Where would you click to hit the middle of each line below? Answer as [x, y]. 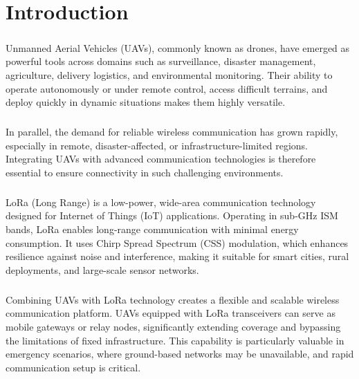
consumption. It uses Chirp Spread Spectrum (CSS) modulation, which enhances [177, 242]
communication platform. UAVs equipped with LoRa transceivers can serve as [171, 313]
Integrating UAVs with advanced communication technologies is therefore [161, 159]
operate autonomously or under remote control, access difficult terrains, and [167, 88]
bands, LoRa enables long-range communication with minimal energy [152, 229]
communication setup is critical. [73, 367]
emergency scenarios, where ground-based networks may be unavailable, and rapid [180, 354]
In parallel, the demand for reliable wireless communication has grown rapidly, [172, 132]
